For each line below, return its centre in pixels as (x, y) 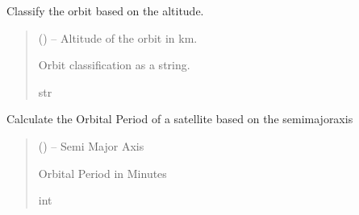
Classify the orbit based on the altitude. (105, 10)
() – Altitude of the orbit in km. (118, 37)
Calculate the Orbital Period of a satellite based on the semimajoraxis (180, 119)
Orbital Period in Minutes (102, 173)
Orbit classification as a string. (114, 65)
